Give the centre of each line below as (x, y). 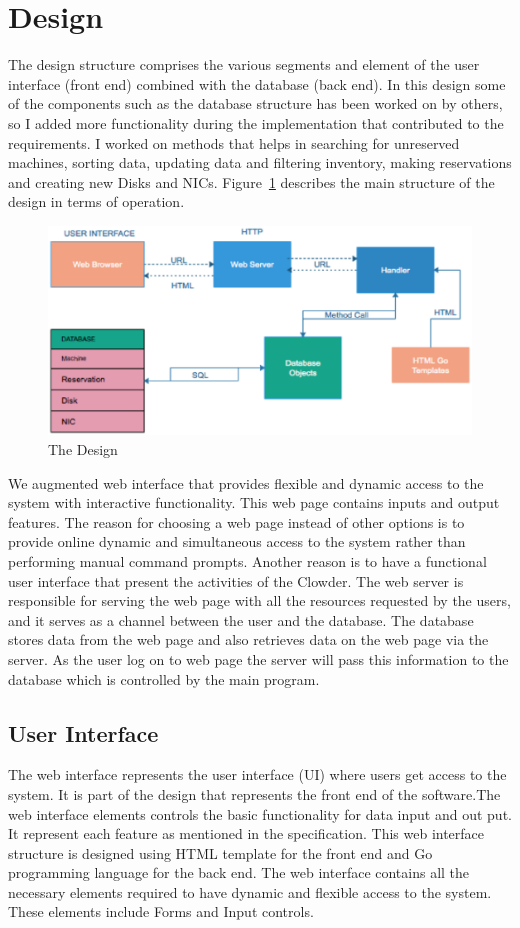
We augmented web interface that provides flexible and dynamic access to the (246, 482)
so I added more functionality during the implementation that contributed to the (256, 122)
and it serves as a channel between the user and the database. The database (241, 619)
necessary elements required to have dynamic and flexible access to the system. (250, 891)
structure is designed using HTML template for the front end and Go (220, 852)
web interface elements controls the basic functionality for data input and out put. (260, 813)
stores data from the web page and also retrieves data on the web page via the (248, 639)
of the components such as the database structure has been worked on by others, (255, 103)
